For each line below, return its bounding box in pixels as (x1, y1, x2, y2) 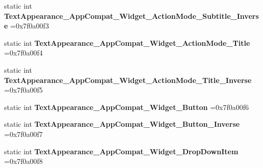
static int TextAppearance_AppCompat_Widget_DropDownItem (4, 146, 239, 156)
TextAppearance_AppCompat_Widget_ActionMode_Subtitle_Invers (4, 10, 259, 21)
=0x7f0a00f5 (4, 85, 43, 95)
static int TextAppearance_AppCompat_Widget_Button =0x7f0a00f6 (4, 101, 249, 112)
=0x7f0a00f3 (10, 20, 49, 31)
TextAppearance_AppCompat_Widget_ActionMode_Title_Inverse (4, 74, 252, 85)
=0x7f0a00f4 (4, 47, 43, 58)
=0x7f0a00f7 (4, 128, 43, 139)
